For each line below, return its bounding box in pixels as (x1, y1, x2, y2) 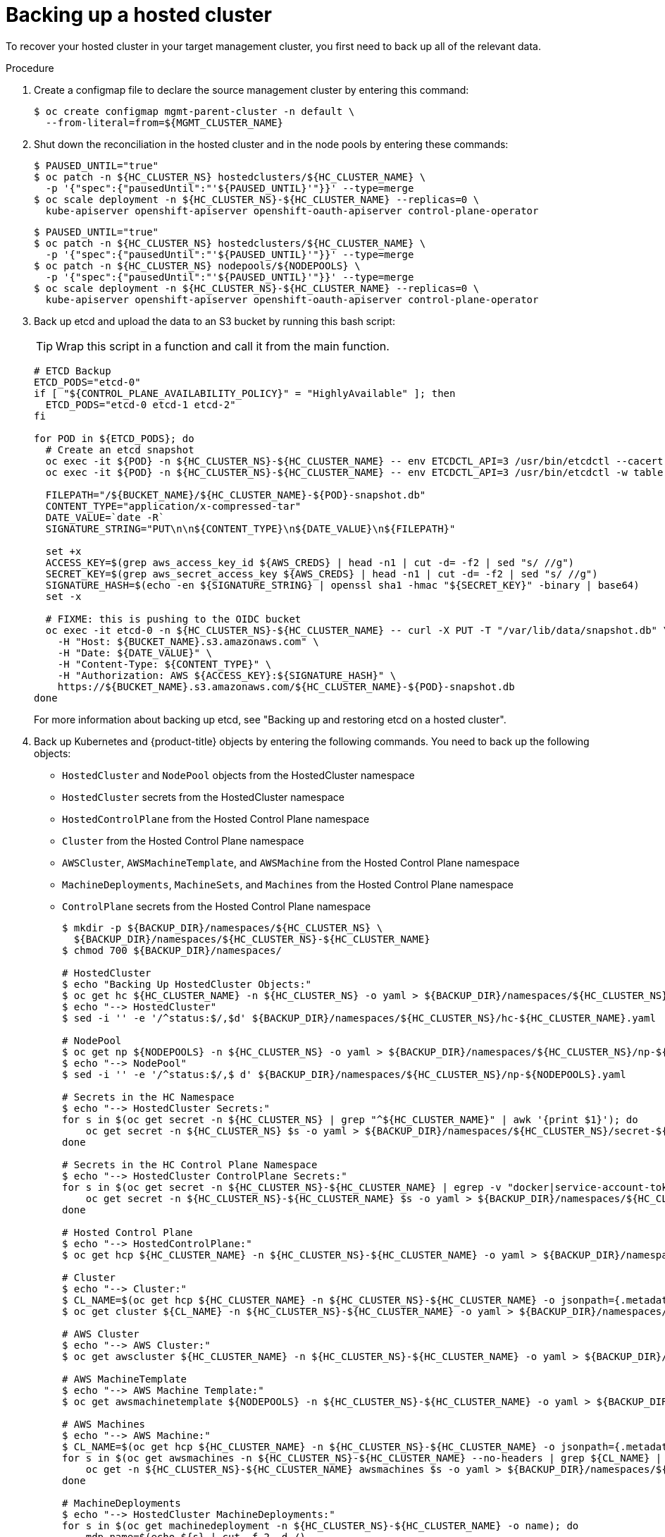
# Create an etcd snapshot (45, 443, 194, 455)
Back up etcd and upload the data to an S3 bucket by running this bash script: (34, 314, 395, 327)
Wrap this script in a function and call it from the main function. (56, 338, 390, 353)
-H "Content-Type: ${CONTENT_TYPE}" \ (57, 658, 272, 670)
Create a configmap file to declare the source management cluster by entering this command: (34, 83, 469, 96)
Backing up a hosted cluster (6, 3, 272, 27)
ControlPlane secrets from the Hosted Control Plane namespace (62, 900, 371, 912)
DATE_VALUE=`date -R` (45, 511, 165, 523)
